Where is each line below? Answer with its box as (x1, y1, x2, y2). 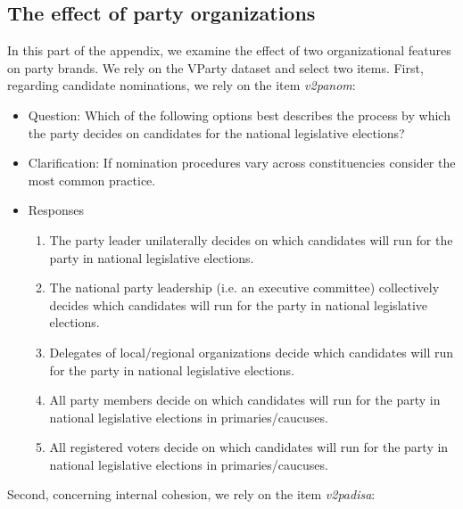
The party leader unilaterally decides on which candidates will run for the (49, 230, 453, 249)
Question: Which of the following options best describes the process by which (28, 105, 451, 124)
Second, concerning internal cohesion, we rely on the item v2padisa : (7, 485, 376, 504)
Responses (28, 201, 85, 219)
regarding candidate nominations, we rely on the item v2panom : (7, 76, 356, 94)
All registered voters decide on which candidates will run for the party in (49, 438, 449, 456)
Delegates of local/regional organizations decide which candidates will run (49, 342, 454, 361)
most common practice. (28, 170, 156, 189)
